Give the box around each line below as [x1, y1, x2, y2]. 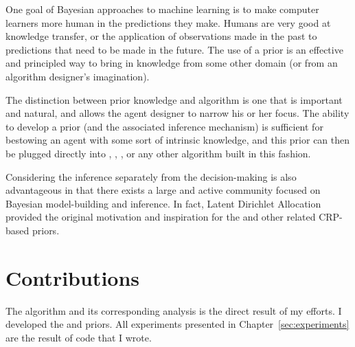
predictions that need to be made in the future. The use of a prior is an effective [5, 42, 343, 56]
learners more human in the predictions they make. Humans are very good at [5, 15, 331, 30]
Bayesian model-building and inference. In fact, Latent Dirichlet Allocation [5, 196, 321, 210]
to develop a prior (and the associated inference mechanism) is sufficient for [5, 119, 323, 133]
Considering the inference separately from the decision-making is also [5, 169, 297, 183]
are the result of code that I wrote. [5, 330, 152, 344]
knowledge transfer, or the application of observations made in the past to [5, 29, 317, 43]
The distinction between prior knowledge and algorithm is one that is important [5, 92, 343, 107]
